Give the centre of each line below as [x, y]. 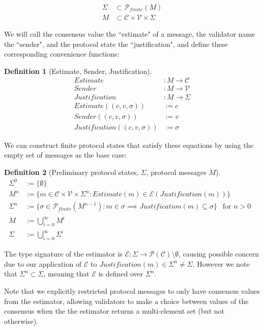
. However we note [221, 263]
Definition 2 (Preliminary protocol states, [71, 172]
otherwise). [21, 321]
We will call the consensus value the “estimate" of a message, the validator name [130, 34]
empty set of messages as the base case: [66, 155]
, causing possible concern [219, 254]
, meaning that [66, 274]
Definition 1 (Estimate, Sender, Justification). [78, 71]
